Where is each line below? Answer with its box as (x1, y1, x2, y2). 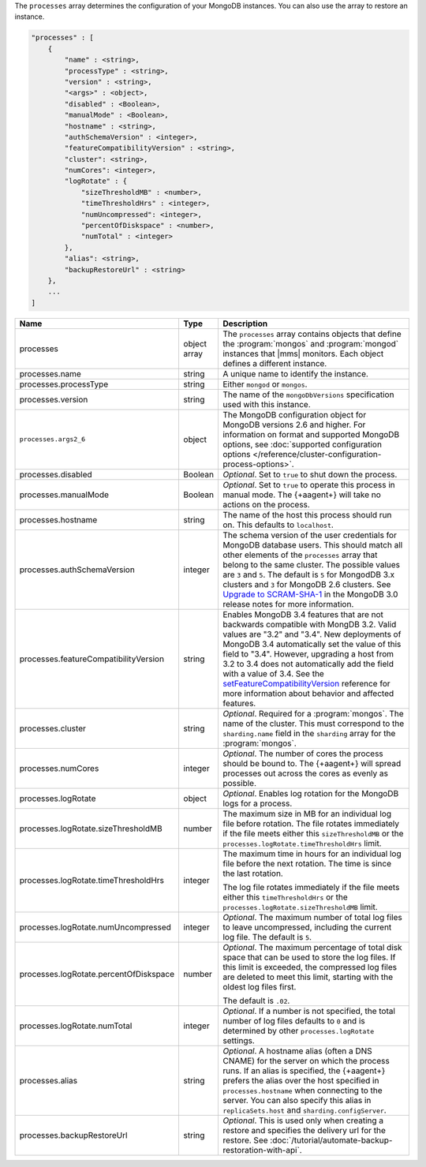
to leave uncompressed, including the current (222, 922, 392, 933)
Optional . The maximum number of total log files (222, 911, 402, 922)
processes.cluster (19, 723, 86, 734)
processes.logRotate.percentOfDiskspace (19, 968, 175, 979)
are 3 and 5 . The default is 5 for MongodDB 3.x (222, 569, 395, 580)
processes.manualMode (19, 489, 110, 500)
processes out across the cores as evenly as (222, 768, 388, 779)
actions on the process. (222, 499, 311, 510)
